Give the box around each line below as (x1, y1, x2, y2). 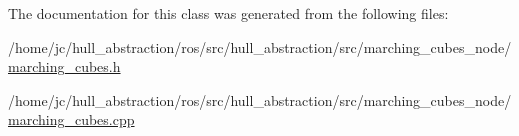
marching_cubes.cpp (8, 109, 135, 130)
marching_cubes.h (8, 56, 121, 77)
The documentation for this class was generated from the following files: (8, 3, 449, 23)
